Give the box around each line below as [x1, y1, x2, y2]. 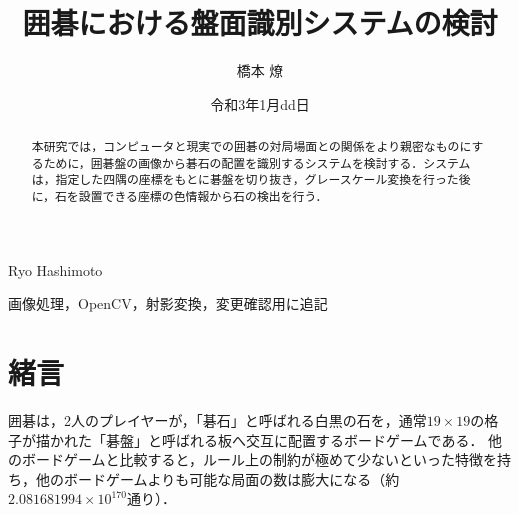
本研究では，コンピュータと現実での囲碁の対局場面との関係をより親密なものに [31, 138, 472, 155]
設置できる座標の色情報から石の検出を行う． [78, 188, 328, 205]
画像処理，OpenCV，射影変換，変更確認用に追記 [8, 293, 328, 314]
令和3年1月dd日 [210, 93, 310, 114]
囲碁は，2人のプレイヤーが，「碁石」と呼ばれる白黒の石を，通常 [8, 410, 427, 431]
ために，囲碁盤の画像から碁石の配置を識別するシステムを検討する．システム [43, 154, 471, 171]
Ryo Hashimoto [8, 259, 103, 280]
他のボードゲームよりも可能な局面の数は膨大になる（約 [35, 468, 400, 489]
